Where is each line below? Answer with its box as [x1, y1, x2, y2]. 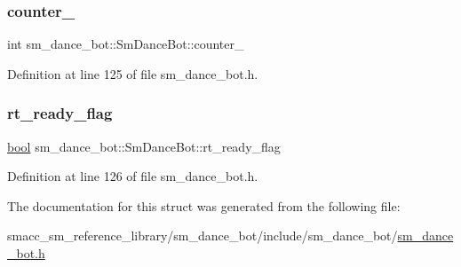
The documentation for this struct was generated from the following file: [7, 196, 401, 215]
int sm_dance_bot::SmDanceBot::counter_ [7, 35, 244, 53]
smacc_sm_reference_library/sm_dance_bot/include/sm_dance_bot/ [7, 226, 398, 245]
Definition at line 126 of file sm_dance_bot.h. [7, 167, 258, 185]
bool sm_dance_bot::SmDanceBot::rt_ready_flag [7, 137, 281, 155]
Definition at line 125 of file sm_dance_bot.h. [7, 64, 258, 82]
